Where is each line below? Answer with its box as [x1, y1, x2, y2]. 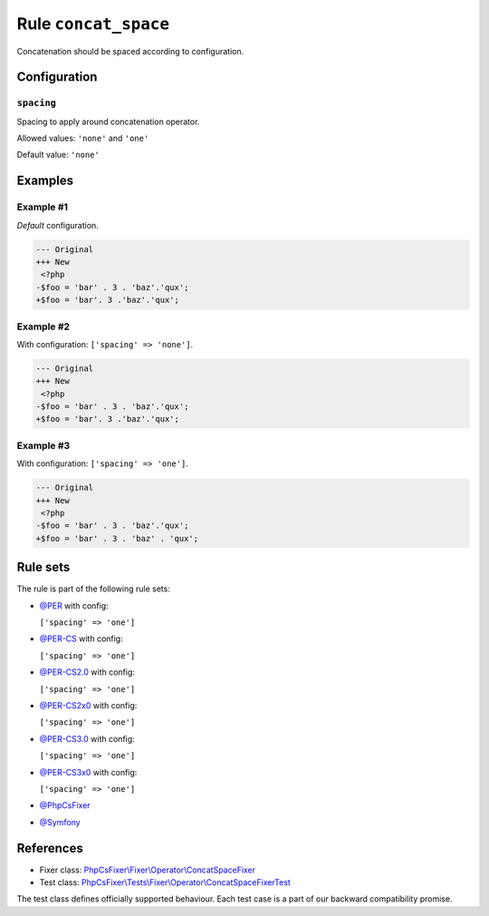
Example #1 [16, 200, 68, 213]
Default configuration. [16, 219, 99, 230]
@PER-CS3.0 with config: [39, 733, 135, 744]
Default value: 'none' [16, 150, 100, 161]
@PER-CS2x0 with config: [39, 699, 138, 711]
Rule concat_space [16, 14, 170, 34]
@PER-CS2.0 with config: [39, 667, 136, 677]
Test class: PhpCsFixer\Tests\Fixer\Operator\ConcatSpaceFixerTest [39, 877, 292, 888]
